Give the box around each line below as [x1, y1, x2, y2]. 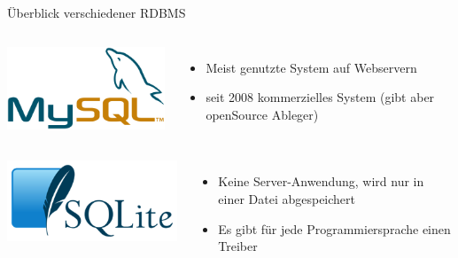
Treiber [218, 237, 258, 255]
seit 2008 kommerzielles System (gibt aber [206, 88, 435, 106]
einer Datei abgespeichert [218, 189, 356, 207]
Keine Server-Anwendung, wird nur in [218, 172, 424, 191]
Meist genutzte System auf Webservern [206, 58, 417, 76]
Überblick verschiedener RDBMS [7, 4, 186, 21]
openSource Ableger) [206, 105, 319, 123]
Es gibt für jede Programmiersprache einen [218, 219, 451, 238]
